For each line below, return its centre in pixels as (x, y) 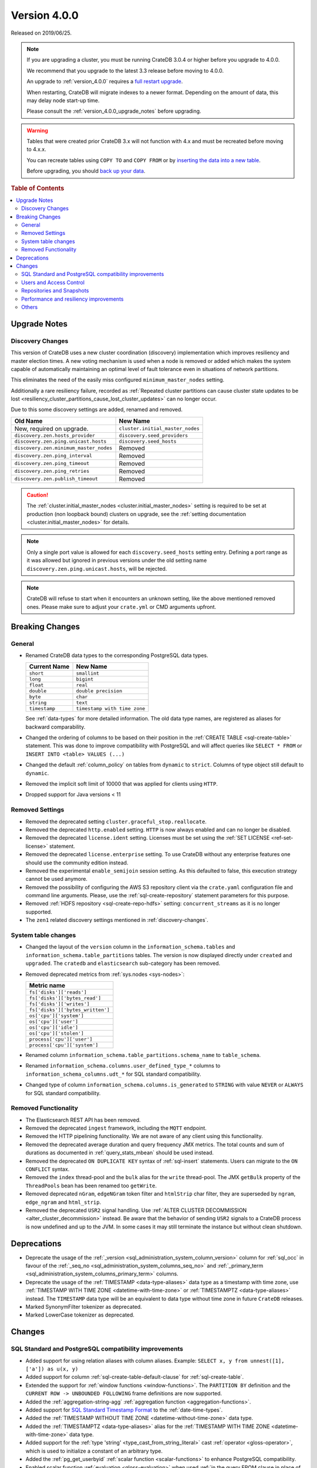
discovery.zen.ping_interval (53, 456)
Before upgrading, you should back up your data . (86, 171)
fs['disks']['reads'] (58, 992)
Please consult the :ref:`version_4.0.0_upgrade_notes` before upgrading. (114, 111)
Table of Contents (38, 188)
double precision (99, 691)
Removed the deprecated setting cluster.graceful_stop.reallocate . (116, 821)
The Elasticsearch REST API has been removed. (83, 1120)
